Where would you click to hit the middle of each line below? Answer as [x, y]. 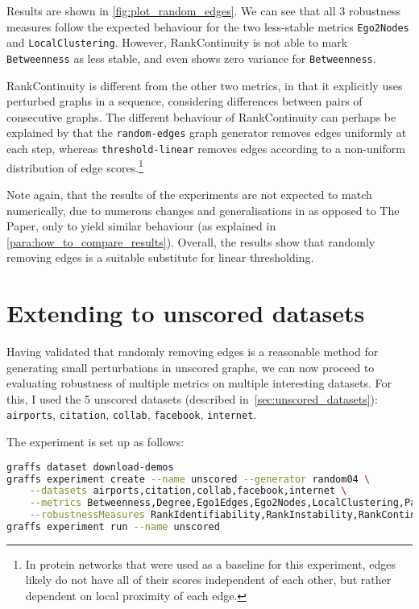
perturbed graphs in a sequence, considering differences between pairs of [185, 101]
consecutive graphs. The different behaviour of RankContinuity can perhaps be [201, 116]
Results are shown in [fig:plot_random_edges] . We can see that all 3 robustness [203, 10]
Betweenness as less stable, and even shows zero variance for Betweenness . [191, 58]
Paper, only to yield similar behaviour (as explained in [141, 226]
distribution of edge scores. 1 [75, 166]
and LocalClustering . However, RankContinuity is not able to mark [177, 42]
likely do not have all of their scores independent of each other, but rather [208, 580]
